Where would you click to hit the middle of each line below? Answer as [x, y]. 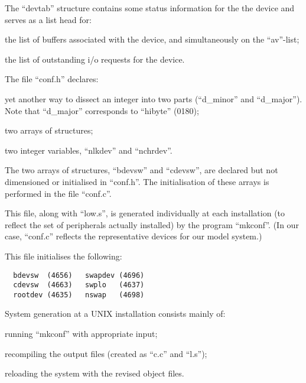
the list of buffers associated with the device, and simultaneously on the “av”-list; [152, 39]
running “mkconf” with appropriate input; [81, 334]
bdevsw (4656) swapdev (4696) [79, 275]
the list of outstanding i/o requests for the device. [95, 59]
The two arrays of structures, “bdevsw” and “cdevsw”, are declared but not [141, 170]
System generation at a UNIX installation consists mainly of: [115, 314]
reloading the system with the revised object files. [95, 373]
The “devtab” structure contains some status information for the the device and [150, 8]
